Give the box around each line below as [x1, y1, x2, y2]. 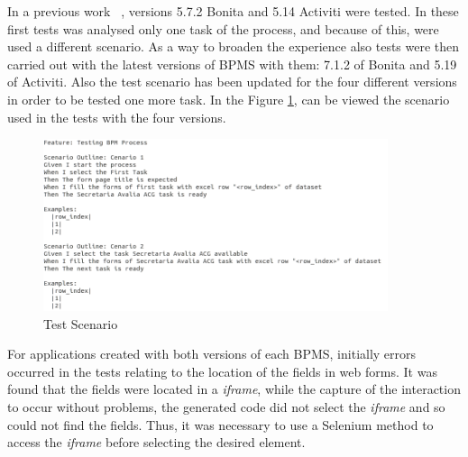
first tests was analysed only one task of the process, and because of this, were [7, 19, 439, 38]
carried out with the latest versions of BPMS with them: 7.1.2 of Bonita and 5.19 [7, 54, 457, 73]
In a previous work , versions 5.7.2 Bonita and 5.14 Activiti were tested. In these [7, 2, 459, 20]
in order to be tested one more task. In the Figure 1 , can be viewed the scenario [7, 89, 450, 108]
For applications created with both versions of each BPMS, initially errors [7, 344, 417, 363]
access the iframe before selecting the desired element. [7, 433, 306, 452]
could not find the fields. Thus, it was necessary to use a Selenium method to [7, 415, 434, 434]
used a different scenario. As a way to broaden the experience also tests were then [7, 37, 460, 56]
